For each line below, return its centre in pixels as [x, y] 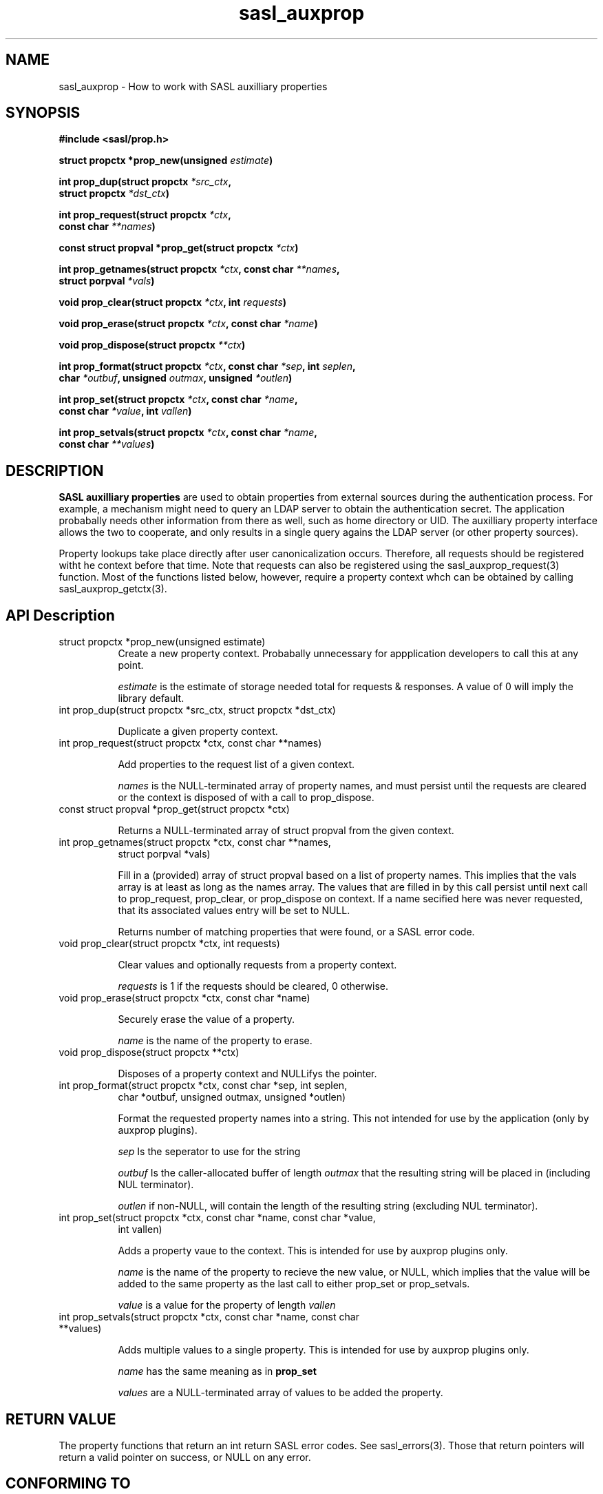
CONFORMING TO [68, 1484]
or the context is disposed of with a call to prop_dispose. [246, 798]
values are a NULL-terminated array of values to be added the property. [281, 1393]
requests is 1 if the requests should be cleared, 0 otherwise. [253, 986]
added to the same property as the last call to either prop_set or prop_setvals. [294, 1284]
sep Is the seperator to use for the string [209, 1152]
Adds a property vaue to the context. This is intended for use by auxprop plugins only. [313, 1251]
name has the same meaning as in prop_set [217, 1371]
